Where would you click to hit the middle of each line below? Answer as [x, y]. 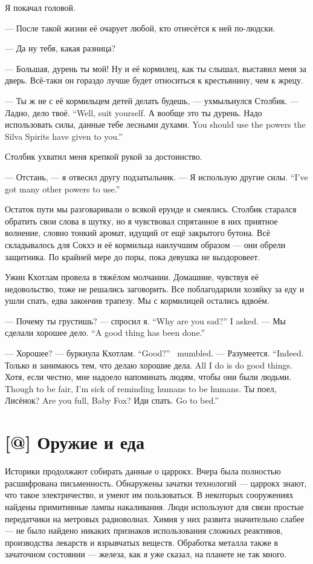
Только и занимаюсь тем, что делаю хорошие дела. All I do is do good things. [149, 365]
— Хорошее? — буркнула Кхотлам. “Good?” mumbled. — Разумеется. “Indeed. [154, 353]
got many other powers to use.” [63, 189]
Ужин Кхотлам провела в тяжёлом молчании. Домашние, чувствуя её [132, 277]
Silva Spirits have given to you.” [64, 136]
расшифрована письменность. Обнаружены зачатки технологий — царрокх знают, [156, 483]
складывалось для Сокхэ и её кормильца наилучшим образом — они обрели [145, 244]
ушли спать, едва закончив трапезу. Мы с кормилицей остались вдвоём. [137, 300]
